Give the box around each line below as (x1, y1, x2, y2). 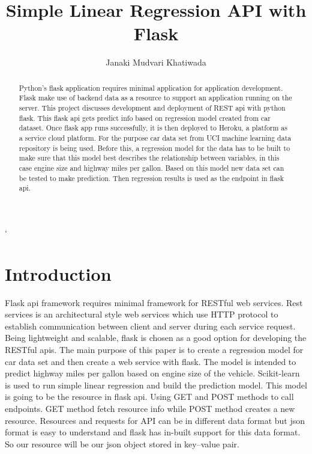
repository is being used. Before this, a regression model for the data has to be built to (19, 143, 290, 153)
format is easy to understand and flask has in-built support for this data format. (5, 426, 301, 438)
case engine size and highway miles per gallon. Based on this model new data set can (19, 162, 284, 173)
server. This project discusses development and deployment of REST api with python (19, 103, 286, 113)
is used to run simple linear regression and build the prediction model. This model (5, 378, 307, 391)
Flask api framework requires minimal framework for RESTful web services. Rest (5, 296, 303, 308)
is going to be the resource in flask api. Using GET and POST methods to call (5, 390, 294, 403)
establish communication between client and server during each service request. (5, 319, 296, 332)
